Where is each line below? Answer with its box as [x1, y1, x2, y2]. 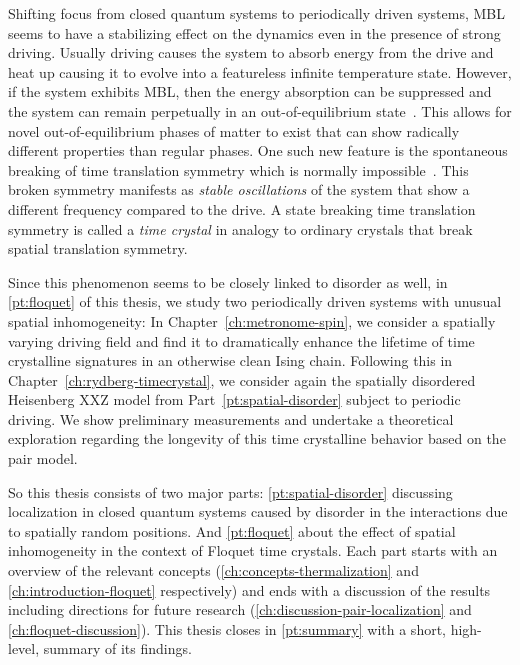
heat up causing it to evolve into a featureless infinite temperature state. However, [8, 61, 512, 82]
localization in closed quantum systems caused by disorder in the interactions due [8, 501, 508, 522]
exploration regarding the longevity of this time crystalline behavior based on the [8, 428, 506, 449]
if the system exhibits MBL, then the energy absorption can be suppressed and [8, 81, 492, 102]
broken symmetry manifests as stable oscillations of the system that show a [8, 179, 470, 200]
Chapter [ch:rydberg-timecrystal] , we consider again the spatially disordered [8, 369, 476, 390]
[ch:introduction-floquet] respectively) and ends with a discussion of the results [8, 579, 491, 600]
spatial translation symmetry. [8, 238, 188, 259]
